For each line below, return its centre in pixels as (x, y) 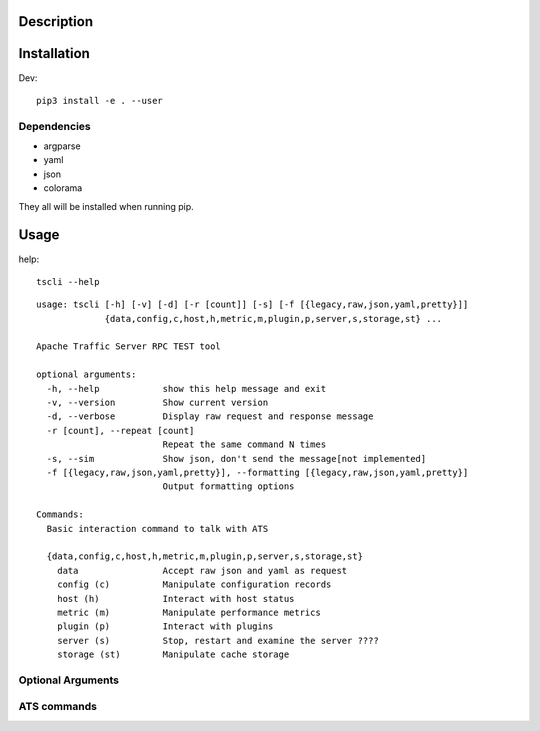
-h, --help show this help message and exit (186, 388)
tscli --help (68, 281)
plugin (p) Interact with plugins (165, 626)
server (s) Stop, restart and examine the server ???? (217, 640)
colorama (63, 188)
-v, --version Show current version (157, 403)
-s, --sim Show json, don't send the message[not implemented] (236, 458)
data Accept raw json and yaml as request (202, 570)
